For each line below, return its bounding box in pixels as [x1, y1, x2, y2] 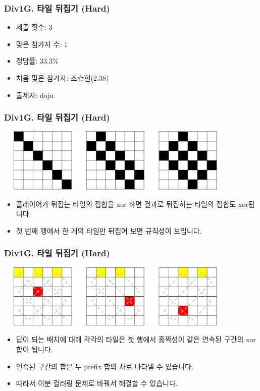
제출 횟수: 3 [16, 22, 53, 32]
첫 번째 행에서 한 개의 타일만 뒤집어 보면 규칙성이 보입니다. [16, 225, 202, 236]
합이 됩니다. [16, 344, 53, 354]
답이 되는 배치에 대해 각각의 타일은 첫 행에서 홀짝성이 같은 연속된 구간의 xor [16, 334, 256, 345]
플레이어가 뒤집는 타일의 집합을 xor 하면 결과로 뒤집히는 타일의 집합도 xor [16, 198, 248, 209]
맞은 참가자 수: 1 [16, 38, 68, 49]
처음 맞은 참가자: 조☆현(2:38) [16, 73, 109, 83]
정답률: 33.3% [16, 55, 59, 66]
